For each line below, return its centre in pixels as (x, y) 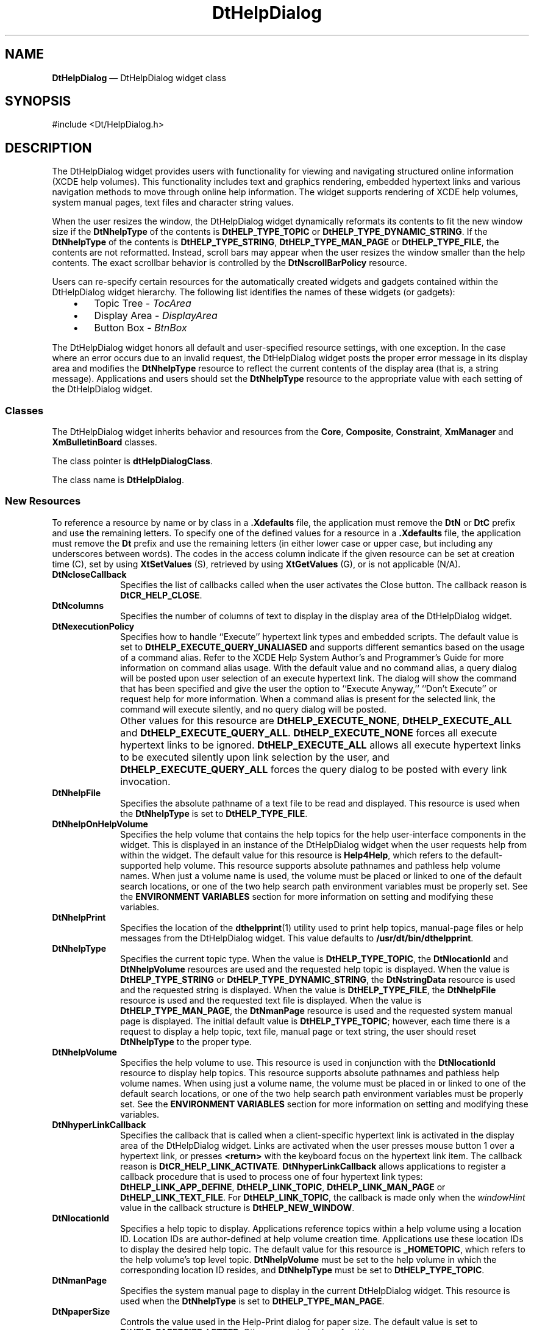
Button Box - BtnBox (141, 328)
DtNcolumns (78, 605)
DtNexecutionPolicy (93, 626)
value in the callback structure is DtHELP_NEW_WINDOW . (237, 1207)
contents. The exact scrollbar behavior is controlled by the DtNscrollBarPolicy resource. (230, 263)
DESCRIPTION (48, 148)
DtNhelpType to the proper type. (186, 1041)
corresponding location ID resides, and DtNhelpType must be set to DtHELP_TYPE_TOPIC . (302, 1270)
